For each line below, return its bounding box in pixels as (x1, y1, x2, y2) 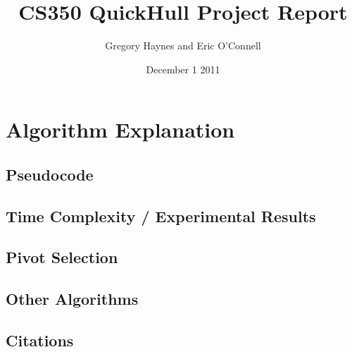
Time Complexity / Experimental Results (6, 205, 316, 226)
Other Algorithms (6, 288, 139, 310)
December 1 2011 (146, 61, 220, 76)
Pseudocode (6, 163, 94, 185)
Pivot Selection (6, 246, 118, 268)
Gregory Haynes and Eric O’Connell (105, 38, 261, 53)
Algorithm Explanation (6, 115, 235, 144)
